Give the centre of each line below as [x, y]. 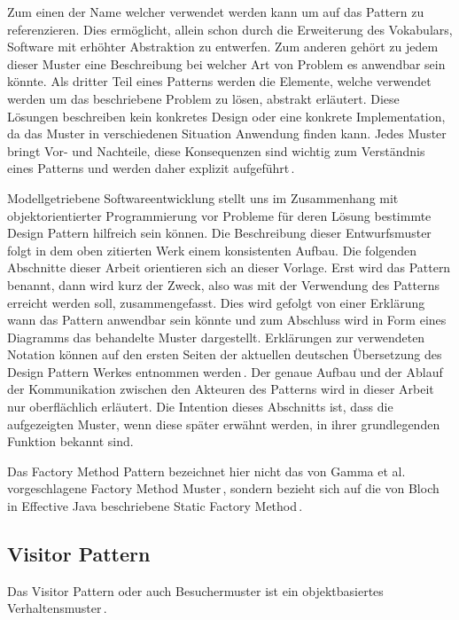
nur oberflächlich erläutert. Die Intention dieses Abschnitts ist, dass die [200, 407]
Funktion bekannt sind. [70, 441]
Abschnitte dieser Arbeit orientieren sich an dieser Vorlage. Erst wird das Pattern [229, 267]
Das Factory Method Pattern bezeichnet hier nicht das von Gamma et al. [206, 471]
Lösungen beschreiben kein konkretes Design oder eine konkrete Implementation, [226, 116]
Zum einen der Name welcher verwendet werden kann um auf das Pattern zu [216, 12]
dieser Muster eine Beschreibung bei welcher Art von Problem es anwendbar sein [226, 63]
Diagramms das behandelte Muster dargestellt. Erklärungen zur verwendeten [216, 337]
